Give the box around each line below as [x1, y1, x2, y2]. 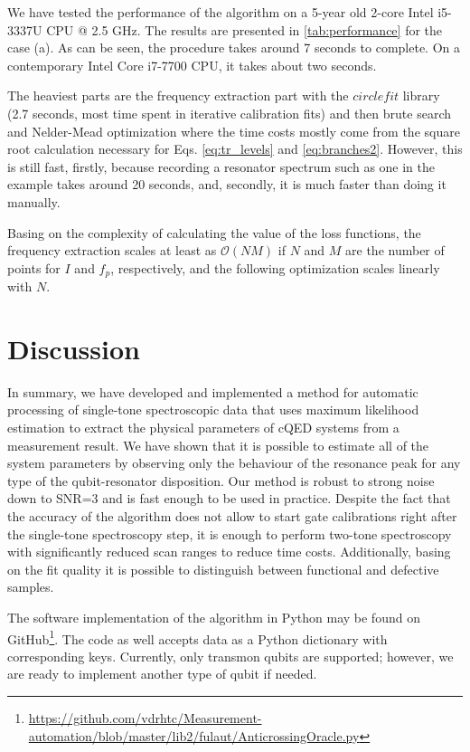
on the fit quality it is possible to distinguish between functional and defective [7, 559, 439, 578]
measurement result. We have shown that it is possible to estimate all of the [7, 435, 429, 454]
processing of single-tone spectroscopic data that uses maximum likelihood [7, 400, 419, 419]
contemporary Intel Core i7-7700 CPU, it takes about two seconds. [7, 55, 377, 74]
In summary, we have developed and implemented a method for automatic [7, 382, 418, 401]
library [402, 86, 440, 105]
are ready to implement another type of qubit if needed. [7, 664, 317, 683]
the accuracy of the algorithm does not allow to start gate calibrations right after [7, 507, 457, 526]
